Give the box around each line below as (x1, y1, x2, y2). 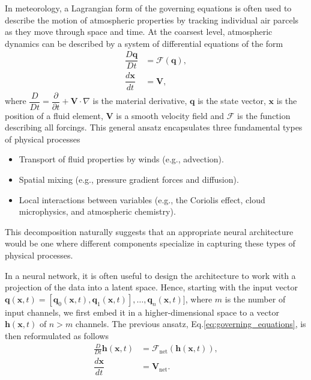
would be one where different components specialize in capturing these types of (5, 237, 295, 250)
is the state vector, (198, 94, 266, 107)
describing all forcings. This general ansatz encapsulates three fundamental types (5, 121, 303, 133)
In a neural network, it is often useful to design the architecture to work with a (5, 269, 296, 281)
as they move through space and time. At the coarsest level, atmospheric (5, 25, 273, 38)
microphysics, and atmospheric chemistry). (19, 205, 176, 218)
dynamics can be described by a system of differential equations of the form (5, 37, 283, 49)
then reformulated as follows (5, 329, 109, 342)
